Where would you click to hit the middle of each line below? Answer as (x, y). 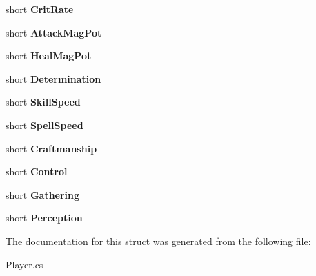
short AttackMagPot (54, 32)
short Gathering (43, 194)
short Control (37, 171)
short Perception (44, 218)
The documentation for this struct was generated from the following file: (158, 240)
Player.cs (24, 264)
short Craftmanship (51, 148)
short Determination (53, 78)
